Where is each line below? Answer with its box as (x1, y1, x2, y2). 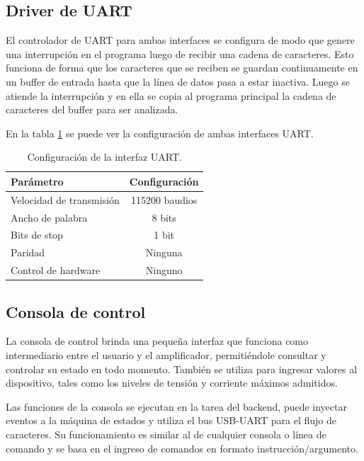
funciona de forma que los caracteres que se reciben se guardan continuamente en (6, 60, 358, 75)
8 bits (152, 210, 176, 224)
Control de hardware (11, 263, 101, 278)
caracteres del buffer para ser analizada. (6, 102, 178, 117)
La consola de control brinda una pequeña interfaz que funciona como (6, 334, 309, 348)
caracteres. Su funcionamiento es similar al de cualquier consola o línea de (6, 427, 326, 442)
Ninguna (145, 245, 183, 260)
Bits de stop (11, 227, 63, 242)
